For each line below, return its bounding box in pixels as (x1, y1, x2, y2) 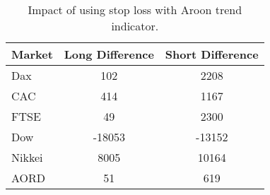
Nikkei (11, 149, 43, 165)
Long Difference (64, 46, 154, 62)
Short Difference (165, 46, 259, 62)
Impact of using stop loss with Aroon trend (28, 1, 242, 18)
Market (11, 46, 53, 62)
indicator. (111, 18, 159, 34)
